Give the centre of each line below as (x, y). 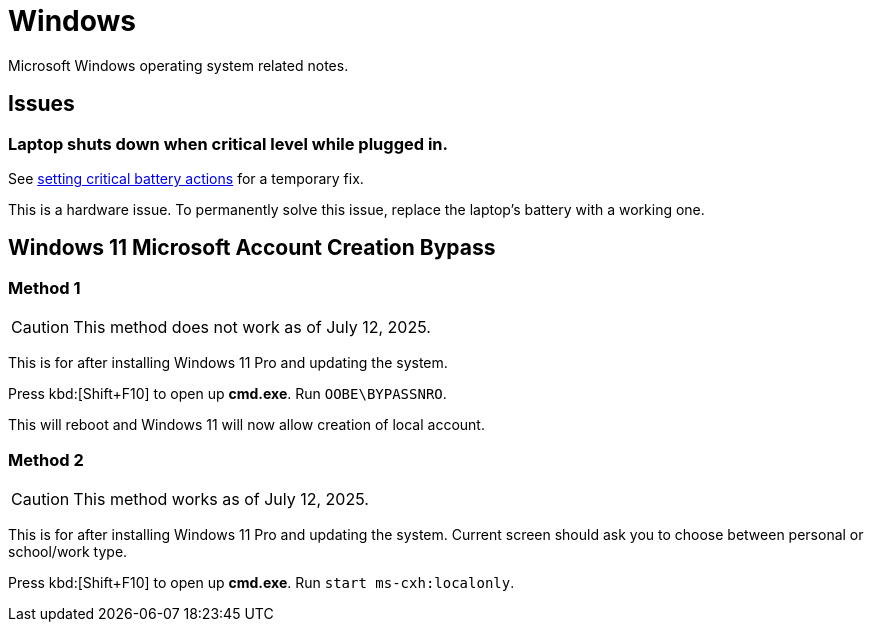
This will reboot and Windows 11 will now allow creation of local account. (246, 425)
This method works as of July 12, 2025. (221, 498)
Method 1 (44, 287)
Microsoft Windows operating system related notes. (178, 65)
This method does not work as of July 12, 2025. (252, 327)
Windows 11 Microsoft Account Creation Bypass (252, 248)
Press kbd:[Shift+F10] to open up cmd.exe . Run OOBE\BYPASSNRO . (227, 394)
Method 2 (46, 459)
